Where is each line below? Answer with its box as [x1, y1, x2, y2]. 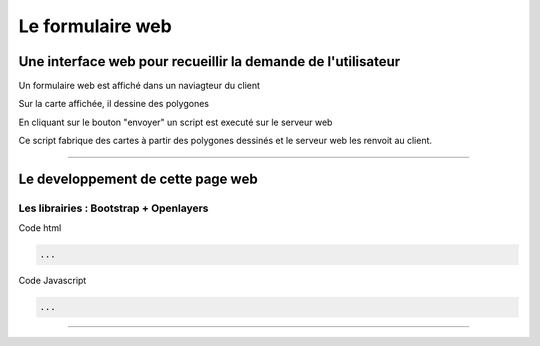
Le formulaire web [18, 15, 172, 37]
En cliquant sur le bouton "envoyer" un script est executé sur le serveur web [18, 116, 333, 128]
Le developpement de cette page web [18, 171, 259, 188]
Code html [18, 222, 62, 234]
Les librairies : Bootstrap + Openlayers [18, 201, 209, 215]
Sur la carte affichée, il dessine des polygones [18, 98, 210, 110]
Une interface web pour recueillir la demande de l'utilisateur [18, 53, 401, 70]
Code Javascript [18, 275, 87, 287]
